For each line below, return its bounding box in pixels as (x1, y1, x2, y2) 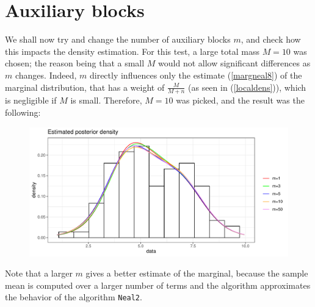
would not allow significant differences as (158, 57, 311, 69)
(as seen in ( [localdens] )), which (188, 80, 306, 93)
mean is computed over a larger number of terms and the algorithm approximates (5, 278, 311, 291)
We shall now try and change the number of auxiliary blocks (5, 33, 231, 46)
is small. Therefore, (70, 94, 142, 107)
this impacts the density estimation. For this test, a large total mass (5, 44, 259, 57)
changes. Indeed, (15, 68, 77, 81)
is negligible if (5, 94, 57, 107)
